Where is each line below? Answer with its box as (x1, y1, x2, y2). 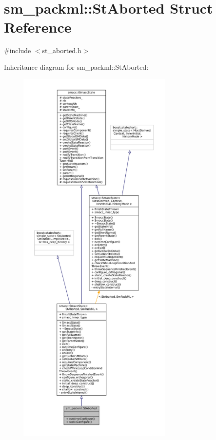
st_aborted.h (42, 45, 81, 56)
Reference (4, 17, 72, 37)
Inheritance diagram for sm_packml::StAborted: (4, 61, 149, 72)
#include (4, 45, 31, 56)
